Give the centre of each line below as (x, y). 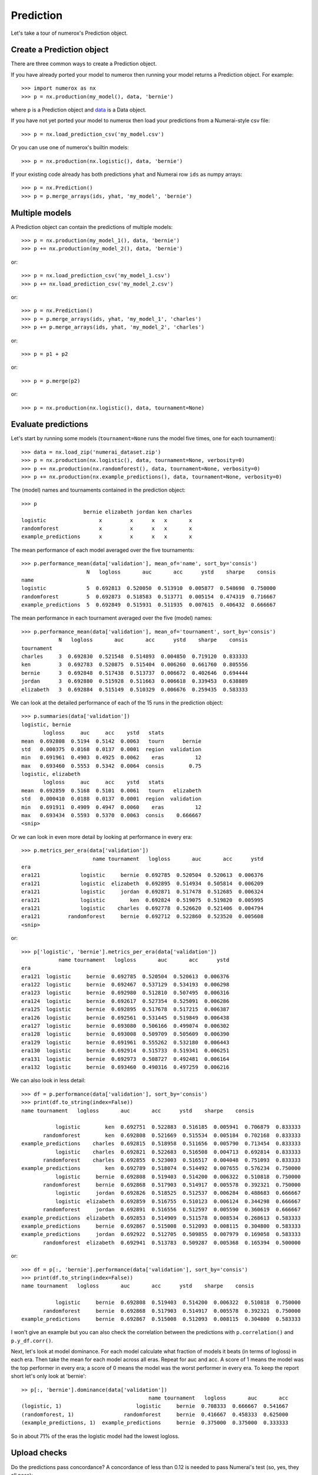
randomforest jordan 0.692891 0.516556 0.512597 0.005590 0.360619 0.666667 (172, 1210)
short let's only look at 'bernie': (49, 1376)
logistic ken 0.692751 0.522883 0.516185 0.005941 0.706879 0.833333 (178, 1127)
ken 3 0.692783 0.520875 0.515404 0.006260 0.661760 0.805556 (135, 665)
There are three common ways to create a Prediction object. (84, 64)
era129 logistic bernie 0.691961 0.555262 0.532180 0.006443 (125, 1042)
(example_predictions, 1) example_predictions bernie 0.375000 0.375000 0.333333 (155, 1423)
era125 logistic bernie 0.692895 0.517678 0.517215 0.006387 (125, 1009)
